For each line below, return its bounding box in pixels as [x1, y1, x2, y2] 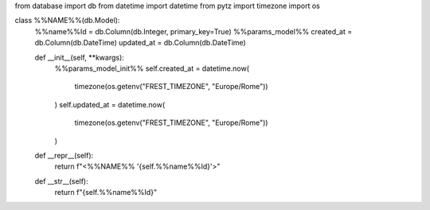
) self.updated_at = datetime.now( [54, 99, 166, 109]
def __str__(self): [34, 176, 89, 186]
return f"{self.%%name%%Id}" [54, 188, 158, 197]
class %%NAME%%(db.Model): [14, 16, 120, 25]
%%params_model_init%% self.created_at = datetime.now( [54, 64, 250, 73]
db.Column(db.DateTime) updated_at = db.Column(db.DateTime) [34, 38, 246, 48]
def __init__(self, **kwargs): [34, 52, 125, 62]
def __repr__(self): [34, 150, 94, 160]
